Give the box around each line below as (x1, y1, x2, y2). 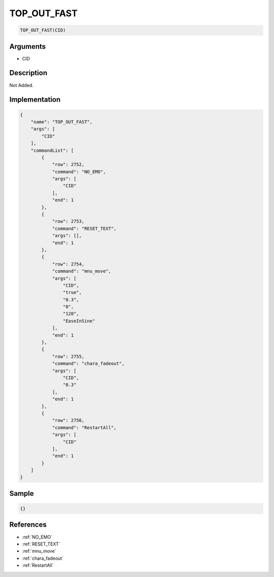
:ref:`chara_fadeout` (22, 555, 63, 561)
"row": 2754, (52, 261, 85, 267)
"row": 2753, (52, 218, 85, 225)
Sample (9, 489, 34, 498)
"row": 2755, (52, 354, 85, 359)
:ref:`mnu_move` (22, 548, 56, 554)
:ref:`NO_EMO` (22, 534, 53, 540)
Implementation (9, 95, 61, 104)
